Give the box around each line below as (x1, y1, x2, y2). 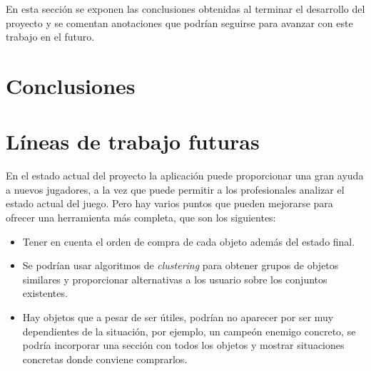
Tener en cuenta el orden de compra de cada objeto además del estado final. (22, 234, 355, 249)
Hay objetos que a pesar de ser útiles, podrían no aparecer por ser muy (22, 310, 334, 325)
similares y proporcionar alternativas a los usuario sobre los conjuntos (22, 271, 327, 286)
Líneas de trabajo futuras (6, 127, 260, 156)
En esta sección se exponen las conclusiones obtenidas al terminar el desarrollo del (6, 1, 365, 16)
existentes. (22, 286, 68, 301)
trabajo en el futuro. (6, 29, 95, 44)
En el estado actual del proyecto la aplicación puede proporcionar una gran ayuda (6, 168, 364, 183)
